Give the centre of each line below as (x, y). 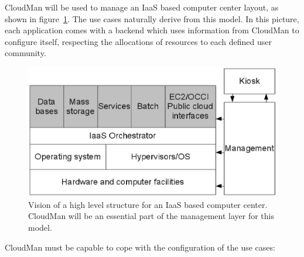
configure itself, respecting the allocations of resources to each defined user (139, 41)
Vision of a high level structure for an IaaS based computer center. (148, 204)
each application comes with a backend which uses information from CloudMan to (152, 30)
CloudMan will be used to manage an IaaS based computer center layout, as (142, 7)
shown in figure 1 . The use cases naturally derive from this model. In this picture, (152, 18)
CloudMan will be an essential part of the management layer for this (151, 216)
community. (25, 53)
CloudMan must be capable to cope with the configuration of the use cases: (140, 247)
